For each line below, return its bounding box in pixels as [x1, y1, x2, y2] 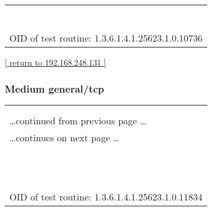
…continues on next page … [9, 130, 120, 144]
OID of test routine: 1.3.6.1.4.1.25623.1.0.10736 [9, 31, 203, 45]
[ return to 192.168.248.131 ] [5, 56, 106, 68]
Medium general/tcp [5, 81, 105, 96]
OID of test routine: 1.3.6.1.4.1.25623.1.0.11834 [9, 189, 203, 203]
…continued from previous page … [9, 113, 147, 127]
